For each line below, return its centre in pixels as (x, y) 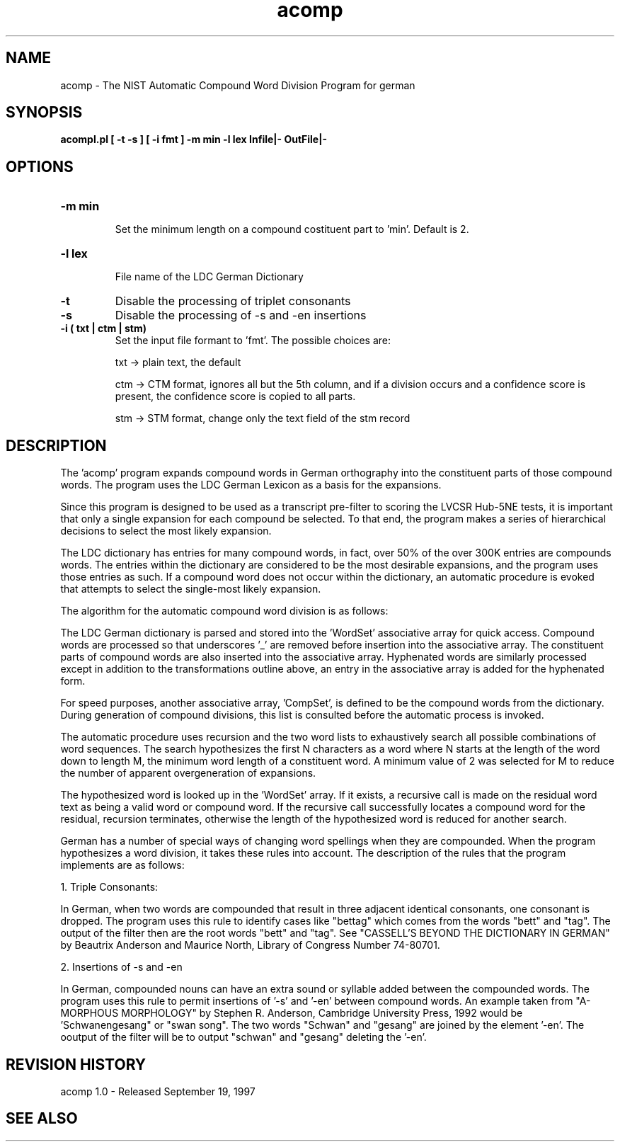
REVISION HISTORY (76, 1064)
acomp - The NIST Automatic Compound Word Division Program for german (238, 85)
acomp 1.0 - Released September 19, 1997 (158, 1091)
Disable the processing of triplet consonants (233, 301)
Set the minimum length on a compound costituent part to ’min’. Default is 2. (292, 229)
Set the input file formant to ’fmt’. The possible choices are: (253, 341)
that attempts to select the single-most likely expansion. (191, 589)
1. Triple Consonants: (109, 887)
